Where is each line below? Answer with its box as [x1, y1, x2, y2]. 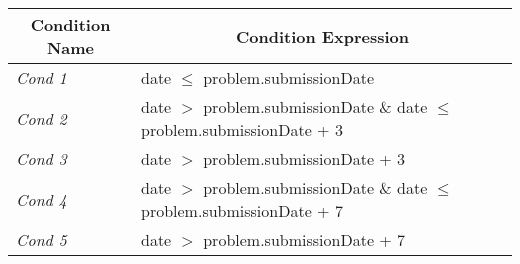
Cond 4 [16, 187, 67, 211]
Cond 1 [16, 66, 67, 89]
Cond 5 [16, 228, 67, 251]
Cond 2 [16, 106, 67, 130]
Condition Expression [236, 24, 409, 48]
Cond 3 [16, 147, 67, 170]
